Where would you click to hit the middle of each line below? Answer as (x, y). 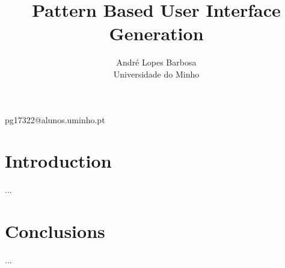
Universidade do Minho (156, 74)
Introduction (58, 161)
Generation (156, 33)
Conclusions (55, 231)
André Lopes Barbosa (156, 62)
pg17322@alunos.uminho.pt (55, 119)
